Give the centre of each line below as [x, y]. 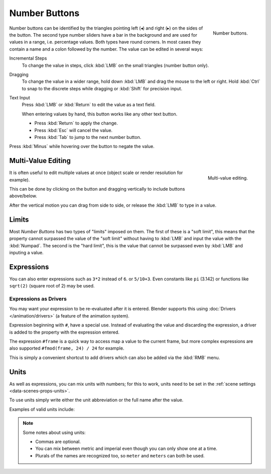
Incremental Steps [28, 58]
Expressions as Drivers [38, 299]
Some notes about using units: [54, 432]
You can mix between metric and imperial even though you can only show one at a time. [126, 448]
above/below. [23, 196]
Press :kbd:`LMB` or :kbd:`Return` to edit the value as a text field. [89, 105]
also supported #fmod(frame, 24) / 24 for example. [67, 348]
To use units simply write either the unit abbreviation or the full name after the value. [96, 400]
